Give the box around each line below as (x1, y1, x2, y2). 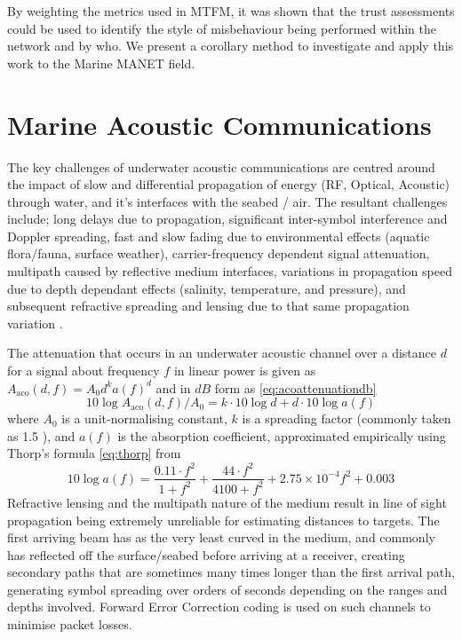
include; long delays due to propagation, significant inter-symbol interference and (7, 209, 448, 228)
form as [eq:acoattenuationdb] (214, 378, 377, 397)
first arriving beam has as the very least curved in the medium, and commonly (7, 528, 435, 547)
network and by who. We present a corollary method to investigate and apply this (7, 36, 454, 55)
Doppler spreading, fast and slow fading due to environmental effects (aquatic (7, 226, 430, 245)
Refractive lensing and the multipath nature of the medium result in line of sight (7, 493, 447, 511)
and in (155, 378, 191, 397)
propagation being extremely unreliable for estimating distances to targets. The (7, 510, 440, 529)
